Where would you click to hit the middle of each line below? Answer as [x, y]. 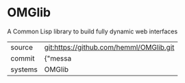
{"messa [58, 58]
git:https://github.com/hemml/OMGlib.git [109, 47]
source [22, 47]
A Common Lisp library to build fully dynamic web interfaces [92, 31]
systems [24, 69]
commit [23, 58]
